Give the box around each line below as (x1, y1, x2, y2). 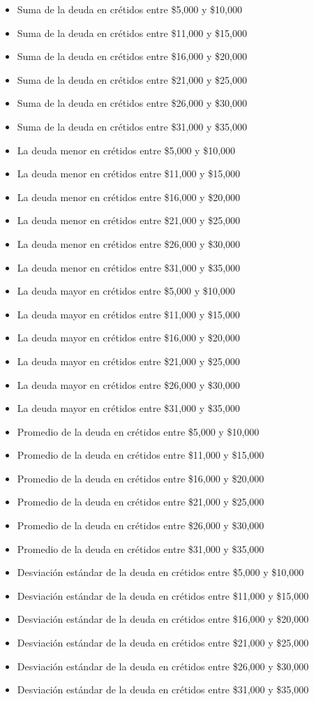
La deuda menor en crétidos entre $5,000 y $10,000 (17, 142, 236, 157)
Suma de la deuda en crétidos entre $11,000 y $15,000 (17, 25, 247, 40)
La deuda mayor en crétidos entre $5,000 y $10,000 (17, 283, 235, 298)
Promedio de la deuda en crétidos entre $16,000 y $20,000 (17, 471, 264, 485)
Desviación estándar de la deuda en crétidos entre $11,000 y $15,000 (17, 588, 309, 603)
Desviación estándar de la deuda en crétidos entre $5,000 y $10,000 (17, 565, 304, 580)
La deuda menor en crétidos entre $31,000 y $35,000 (17, 260, 241, 274)
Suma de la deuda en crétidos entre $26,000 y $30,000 (17, 96, 247, 110)
